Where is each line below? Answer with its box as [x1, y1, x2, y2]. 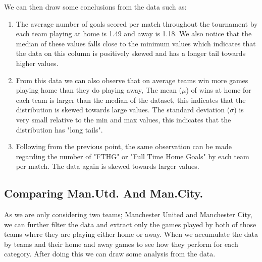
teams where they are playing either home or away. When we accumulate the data [4, 229, 258, 239]
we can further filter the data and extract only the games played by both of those [4, 219, 256, 229]
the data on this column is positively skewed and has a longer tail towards [16, 48, 246, 58]
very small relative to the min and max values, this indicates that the [16, 114, 231, 124]
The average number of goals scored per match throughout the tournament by [16, 18, 258, 29]
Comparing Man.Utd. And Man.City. [4, 185, 203, 201]
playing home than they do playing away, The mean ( [16, 85, 182, 95]
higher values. [16, 57, 59, 68]
